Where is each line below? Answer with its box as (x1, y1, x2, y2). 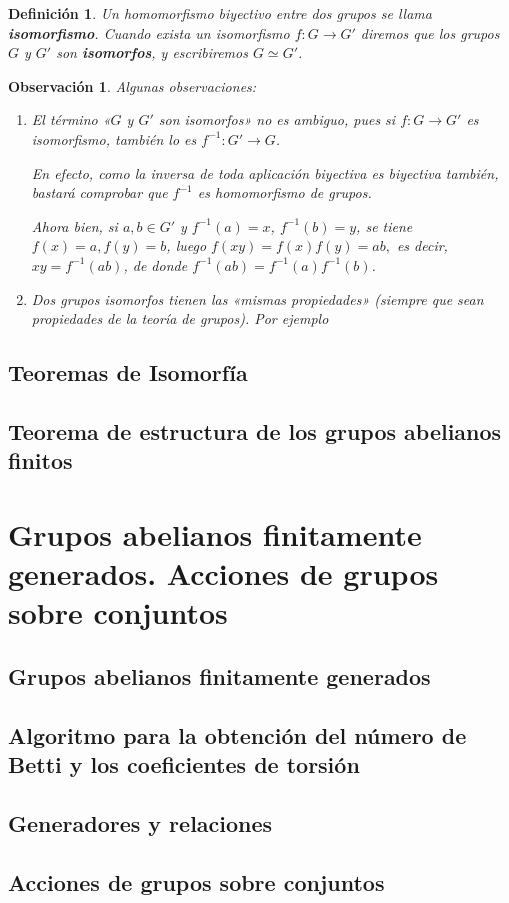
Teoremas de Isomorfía (8, 357, 248, 388)
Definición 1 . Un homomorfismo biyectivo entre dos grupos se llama (8, 3, 432, 23)
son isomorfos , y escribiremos (56, 42, 248, 63)
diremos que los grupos (360, 22, 500, 43)
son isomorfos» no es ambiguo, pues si (158, 109, 396, 130)
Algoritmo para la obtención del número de (8, 719, 467, 750)
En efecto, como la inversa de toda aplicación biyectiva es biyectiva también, (31, 162, 499, 183)
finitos (8, 445, 73, 476)
